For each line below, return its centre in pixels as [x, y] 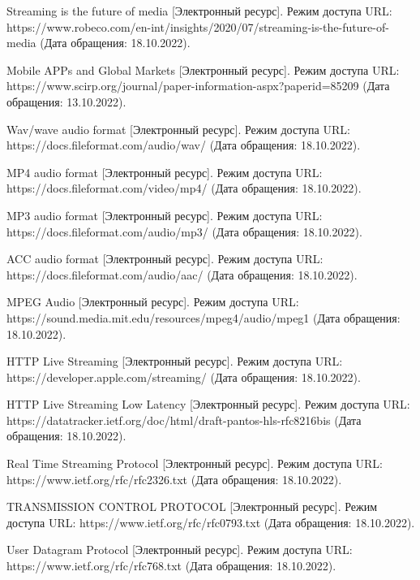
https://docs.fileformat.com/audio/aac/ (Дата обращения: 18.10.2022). [182, 274]
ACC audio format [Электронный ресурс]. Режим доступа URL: [165, 259]
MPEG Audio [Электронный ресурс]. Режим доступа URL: [153, 302]
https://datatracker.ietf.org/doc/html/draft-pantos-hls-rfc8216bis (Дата [184, 420]
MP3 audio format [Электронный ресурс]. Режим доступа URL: [165, 215]
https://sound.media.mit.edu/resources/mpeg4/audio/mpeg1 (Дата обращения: [204, 317]
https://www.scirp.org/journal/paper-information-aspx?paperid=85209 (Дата [198, 86]
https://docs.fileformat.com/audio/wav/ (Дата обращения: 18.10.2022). [184, 145]
